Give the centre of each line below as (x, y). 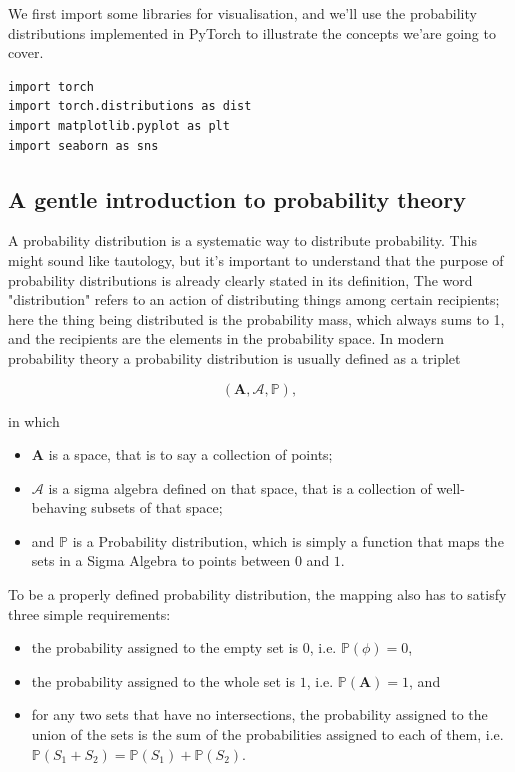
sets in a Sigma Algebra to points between (161, 560)
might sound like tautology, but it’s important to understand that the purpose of (256, 259)
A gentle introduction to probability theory (237, 198)
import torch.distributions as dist (130, 106)
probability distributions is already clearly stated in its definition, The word (240, 279)
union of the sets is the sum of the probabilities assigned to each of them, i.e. (267, 734)
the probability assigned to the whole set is (163, 680)
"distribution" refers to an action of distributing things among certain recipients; (254, 299)
